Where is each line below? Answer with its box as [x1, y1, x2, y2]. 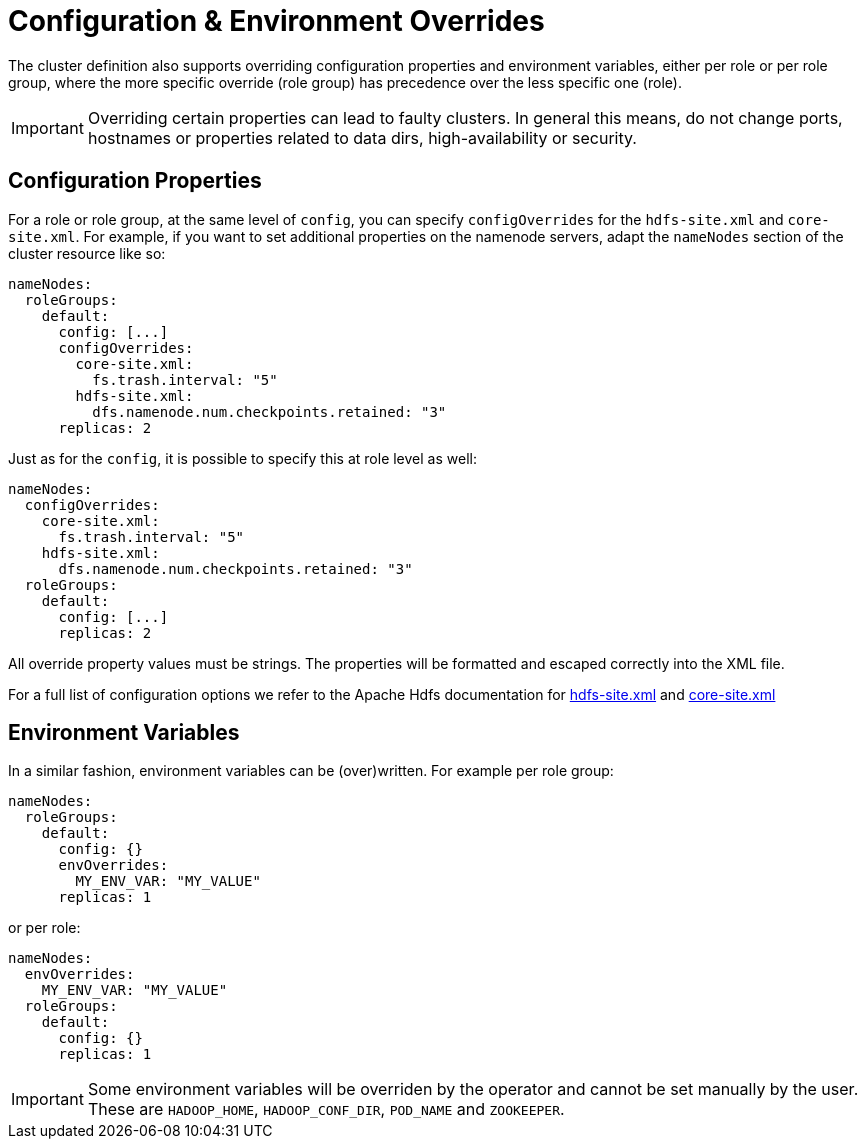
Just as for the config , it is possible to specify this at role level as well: [8, 449, 477, 467]
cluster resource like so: [8, 244, 166, 262]
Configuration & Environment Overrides [8, 4, 545, 38]
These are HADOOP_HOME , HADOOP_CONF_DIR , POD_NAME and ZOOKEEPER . [87, 1099, 565, 1120]
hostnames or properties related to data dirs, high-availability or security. [87, 127, 637, 148]
